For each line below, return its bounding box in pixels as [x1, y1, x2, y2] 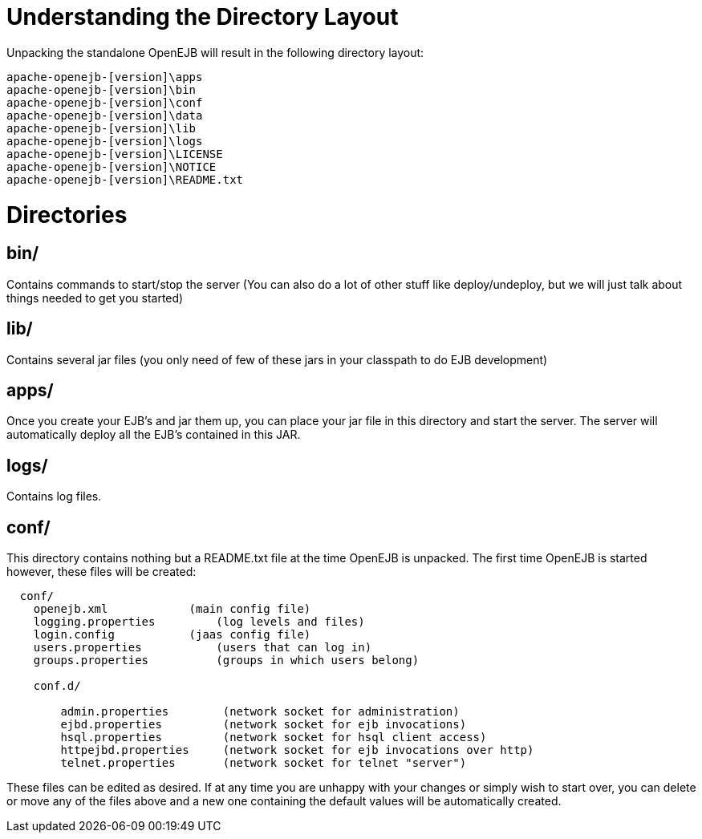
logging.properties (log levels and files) [33, 615, 365, 629]
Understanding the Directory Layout [6, 3, 399, 30]
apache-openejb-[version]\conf [6, 95, 203, 109]
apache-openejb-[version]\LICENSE [6, 147, 223, 160]
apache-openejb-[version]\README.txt [6, 172, 244, 186]
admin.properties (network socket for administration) [60, 705, 460, 719]
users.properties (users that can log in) [33, 641, 372, 655]
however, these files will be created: [6, 565, 197, 579]
